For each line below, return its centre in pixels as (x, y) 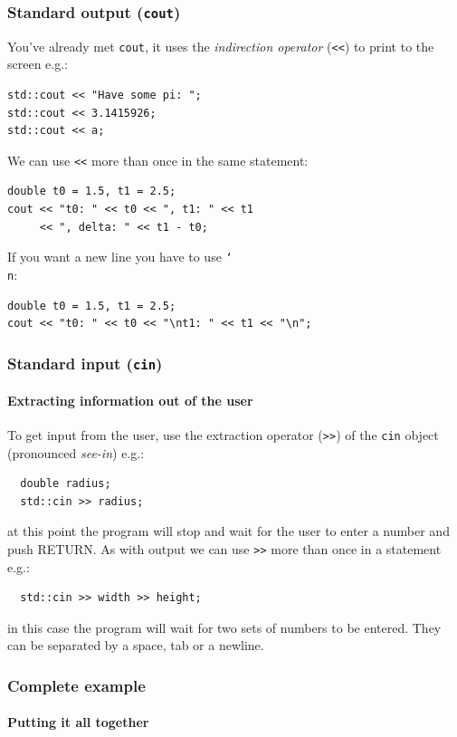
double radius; (66, 484)
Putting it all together (78, 722)
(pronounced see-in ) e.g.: (76, 452)
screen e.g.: (38, 64)
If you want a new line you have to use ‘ (120, 257)
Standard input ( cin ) (85, 363)
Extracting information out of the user (130, 400)
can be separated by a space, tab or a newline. (136, 645)
